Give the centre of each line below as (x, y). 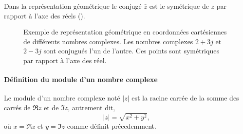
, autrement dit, (92, 107)
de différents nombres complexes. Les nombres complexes (108, 41)
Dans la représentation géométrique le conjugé (73, 6)
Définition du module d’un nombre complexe (81, 79)
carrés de (17, 107)
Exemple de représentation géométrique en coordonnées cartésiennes (125, 32)
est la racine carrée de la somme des (185, 98)
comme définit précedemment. (112, 126)
